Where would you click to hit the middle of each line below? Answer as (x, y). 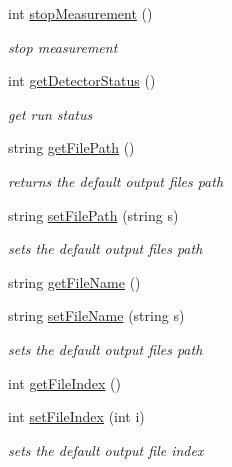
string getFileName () (74, 281)
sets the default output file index (106, 449)
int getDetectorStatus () (82, 80)
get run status (50, 113)
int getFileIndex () (65, 382)
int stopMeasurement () (80, 13)
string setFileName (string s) (96, 315)
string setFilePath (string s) (93, 214)
